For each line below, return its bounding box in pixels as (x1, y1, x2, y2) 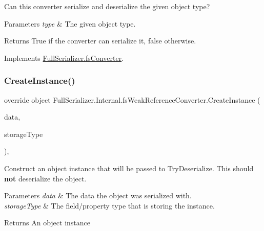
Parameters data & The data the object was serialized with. (4, 190, 192, 201)
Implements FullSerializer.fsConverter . (4, 52, 124, 63)
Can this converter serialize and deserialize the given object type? (4, 1, 210, 11)
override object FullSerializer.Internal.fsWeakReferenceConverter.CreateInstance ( (4, 94, 260, 105)
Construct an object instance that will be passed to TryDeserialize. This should (4, 163, 254, 173)
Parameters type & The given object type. (4, 18, 136, 29)
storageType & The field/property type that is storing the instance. (4, 200, 215, 211)
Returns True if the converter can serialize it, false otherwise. (4, 35, 196, 46)
